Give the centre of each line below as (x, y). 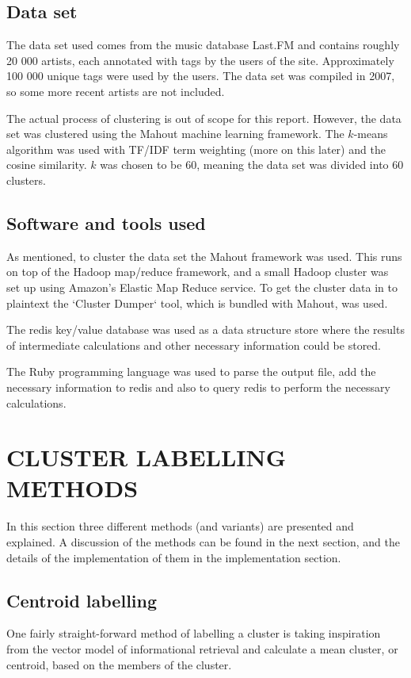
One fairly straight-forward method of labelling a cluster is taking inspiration (194, 633)
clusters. (26, 180)
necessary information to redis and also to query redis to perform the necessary (199, 387)
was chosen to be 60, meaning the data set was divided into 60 (252, 165)
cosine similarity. (47, 165)
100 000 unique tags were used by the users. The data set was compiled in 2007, (201, 76)
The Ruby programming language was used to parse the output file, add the (191, 372)
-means (371, 134)
